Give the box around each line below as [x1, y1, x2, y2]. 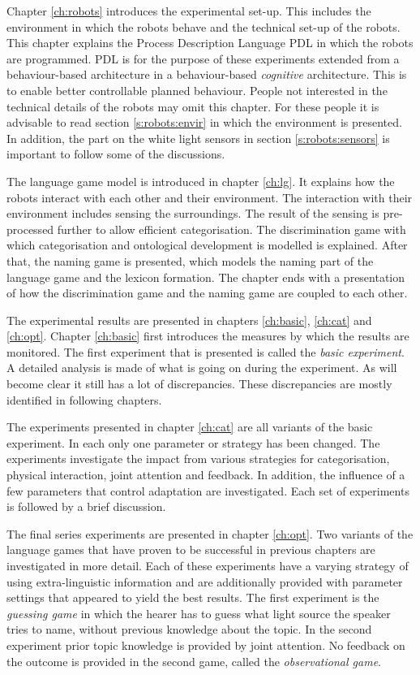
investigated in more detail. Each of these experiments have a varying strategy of [6, 557, 409, 573]
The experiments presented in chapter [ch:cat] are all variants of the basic [6, 418, 373, 435]
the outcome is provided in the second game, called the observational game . [6, 652, 381, 669]
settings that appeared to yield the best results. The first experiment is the [6, 589, 379, 606]
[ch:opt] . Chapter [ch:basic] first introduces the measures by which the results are [6, 327, 409, 344]
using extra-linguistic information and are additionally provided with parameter [6, 573, 403, 590]
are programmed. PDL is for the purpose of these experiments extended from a [6, 50, 400, 67]
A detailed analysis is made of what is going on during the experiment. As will [6, 359, 397, 376]
